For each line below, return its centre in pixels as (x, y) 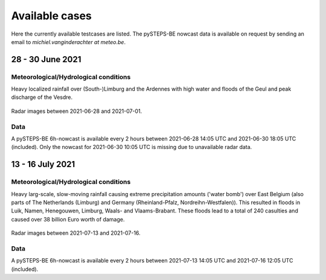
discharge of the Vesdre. (42, 97)
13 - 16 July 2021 (43, 164)
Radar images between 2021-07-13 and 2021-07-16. (76, 233)
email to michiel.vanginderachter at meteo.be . (69, 42)
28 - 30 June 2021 (46, 59)
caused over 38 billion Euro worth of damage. (68, 219)
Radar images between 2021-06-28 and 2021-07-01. (77, 111)
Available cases (51, 16)
